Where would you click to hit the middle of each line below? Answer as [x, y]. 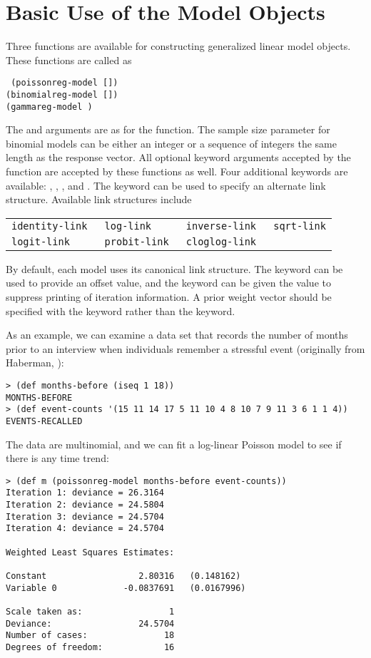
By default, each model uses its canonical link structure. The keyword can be [174, 268]
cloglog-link [221, 241]
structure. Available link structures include [99, 199]
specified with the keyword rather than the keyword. [121, 310]
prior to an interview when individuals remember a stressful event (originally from [185, 348]
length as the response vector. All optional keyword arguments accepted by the [178, 157]
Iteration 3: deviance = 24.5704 [85, 516]
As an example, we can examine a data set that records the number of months [177, 335]
